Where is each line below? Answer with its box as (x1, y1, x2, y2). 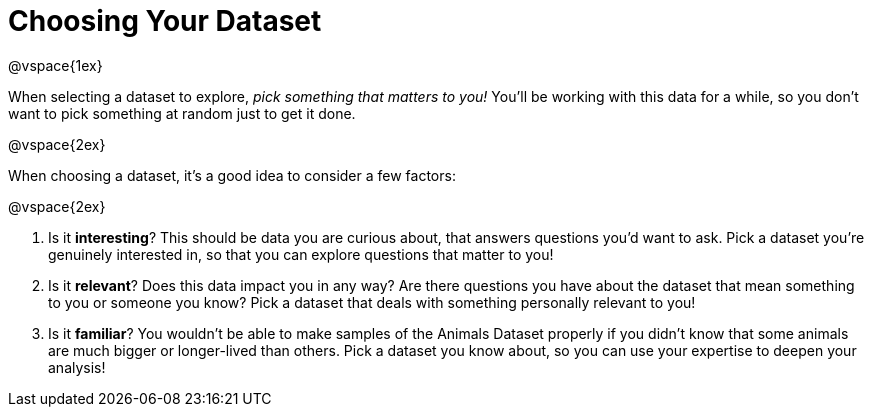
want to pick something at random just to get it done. (8, 104, 356, 122)
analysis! (48, 358, 106, 376)
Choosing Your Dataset (8, 4, 322, 38)
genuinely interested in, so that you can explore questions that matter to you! (48, 245, 554, 263)
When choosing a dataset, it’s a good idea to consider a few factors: (8, 166, 456, 184)
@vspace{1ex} (8, 56, 103, 74)
